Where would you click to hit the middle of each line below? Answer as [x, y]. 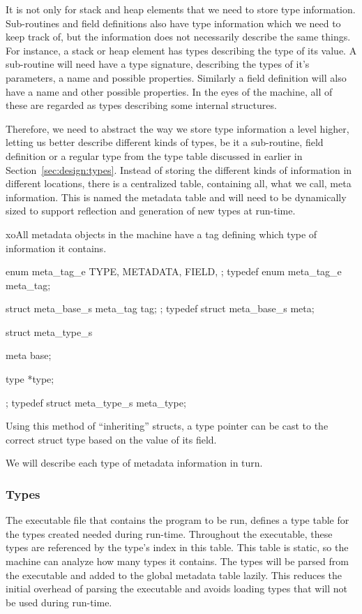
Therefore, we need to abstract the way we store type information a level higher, [178, 128]
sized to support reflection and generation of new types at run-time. [151, 211]
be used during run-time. [59, 602]
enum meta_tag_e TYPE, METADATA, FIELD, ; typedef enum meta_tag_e [174, 271]
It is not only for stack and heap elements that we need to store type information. [181, 9]
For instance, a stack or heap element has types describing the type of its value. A [181, 50]
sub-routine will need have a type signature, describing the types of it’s [158, 64]
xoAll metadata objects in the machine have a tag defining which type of [161, 234]
